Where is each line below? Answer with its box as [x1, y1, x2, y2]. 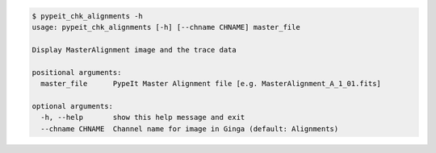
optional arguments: [31, 101, 113, 110]
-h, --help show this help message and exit [40, 113, 245, 122]
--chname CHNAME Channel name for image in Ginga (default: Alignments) [40, 124, 339, 133]
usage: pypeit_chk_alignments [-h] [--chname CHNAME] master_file [31, 23, 300, 31]
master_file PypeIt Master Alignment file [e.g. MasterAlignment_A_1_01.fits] [40, 79, 381, 88]
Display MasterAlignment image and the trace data [31, 45, 237, 54]
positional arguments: [31, 68, 122, 76]
